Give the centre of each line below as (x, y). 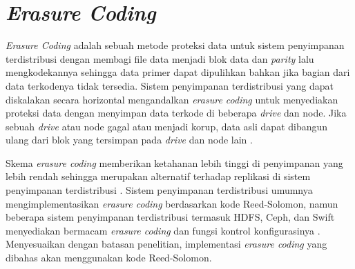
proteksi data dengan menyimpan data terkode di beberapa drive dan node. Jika (176, 113)
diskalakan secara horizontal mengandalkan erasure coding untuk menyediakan (172, 99)
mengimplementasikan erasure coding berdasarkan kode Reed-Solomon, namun (172, 203)
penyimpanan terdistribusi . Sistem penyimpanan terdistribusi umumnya (159, 190)
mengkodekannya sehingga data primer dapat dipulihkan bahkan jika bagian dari (178, 72)
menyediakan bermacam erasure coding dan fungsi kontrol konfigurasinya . (163, 230)
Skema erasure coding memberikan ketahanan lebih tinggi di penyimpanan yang (174, 162)
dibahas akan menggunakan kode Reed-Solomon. (109, 258)
